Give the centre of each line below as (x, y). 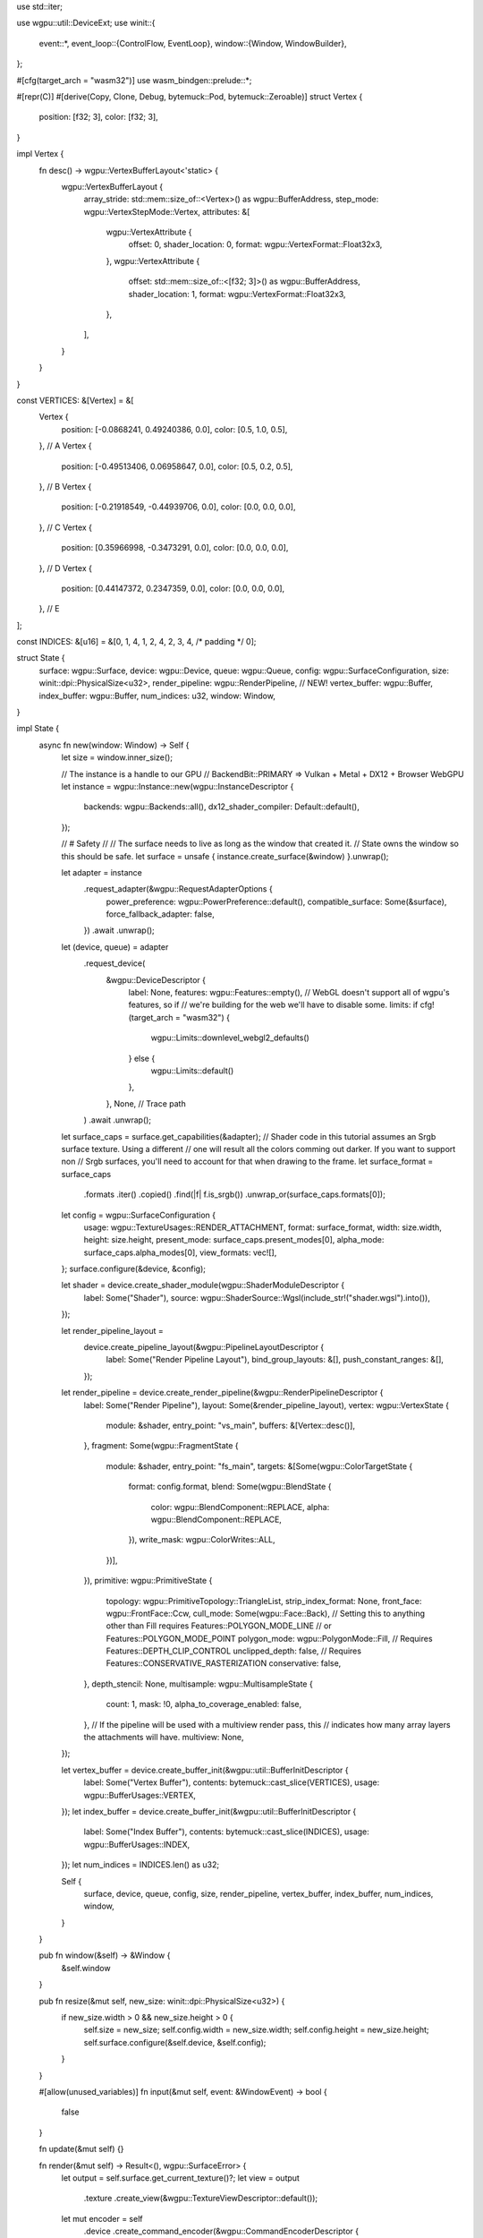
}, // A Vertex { (66, 446)
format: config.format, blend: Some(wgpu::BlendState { (230, 1487)
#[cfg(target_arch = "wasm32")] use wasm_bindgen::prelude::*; (134, 80)
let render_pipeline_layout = (113, 1330)
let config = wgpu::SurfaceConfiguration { (139, 1215)
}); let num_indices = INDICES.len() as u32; (140, 1865)
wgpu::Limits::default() (192, 1071)
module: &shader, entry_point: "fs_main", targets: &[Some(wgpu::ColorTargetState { (259, 1466)
